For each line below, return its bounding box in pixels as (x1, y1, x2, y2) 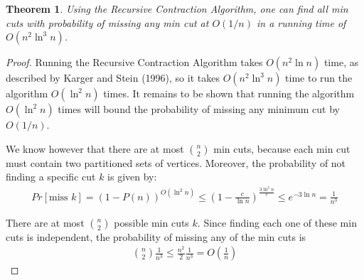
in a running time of (256, 15, 346, 30)
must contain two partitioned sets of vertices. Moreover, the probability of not (6, 155, 346, 170)
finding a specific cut (6, 169, 96, 184)
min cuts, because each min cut (213, 141, 350, 156)
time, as (323, 55, 359, 70)
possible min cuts (114, 215, 189, 230)
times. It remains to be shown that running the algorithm (103, 86, 355, 101)
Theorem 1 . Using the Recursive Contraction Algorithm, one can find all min (6, 1, 348, 16)
